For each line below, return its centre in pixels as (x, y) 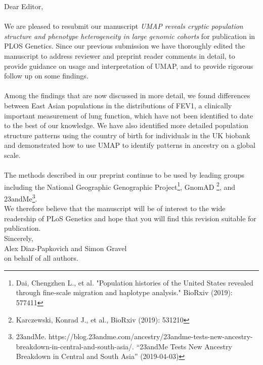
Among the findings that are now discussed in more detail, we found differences (127, 95)
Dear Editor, (24, 6)
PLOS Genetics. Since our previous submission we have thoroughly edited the (125, 46)
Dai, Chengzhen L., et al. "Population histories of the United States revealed (135, 282)
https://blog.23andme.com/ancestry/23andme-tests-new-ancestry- (150, 336)
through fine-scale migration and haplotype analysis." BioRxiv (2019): (124, 292)
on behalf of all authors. (41, 258)
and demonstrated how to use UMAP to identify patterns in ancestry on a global (130, 145)
